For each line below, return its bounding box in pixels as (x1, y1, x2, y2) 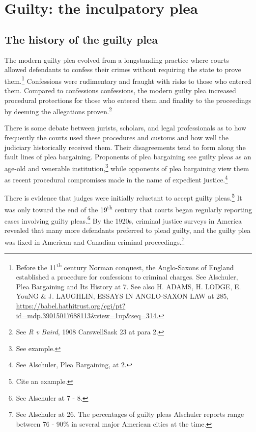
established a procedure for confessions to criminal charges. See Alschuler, (16, 272, 238, 282)
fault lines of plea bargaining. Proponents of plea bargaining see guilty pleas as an (4, 152, 252, 162)
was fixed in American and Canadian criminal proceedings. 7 (4, 235, 185, 247)
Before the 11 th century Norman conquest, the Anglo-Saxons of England (16, 260, 234, 272)
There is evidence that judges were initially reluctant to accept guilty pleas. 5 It (4, 191, 242, 203)
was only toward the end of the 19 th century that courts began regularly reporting (4, 203, 252, 214)
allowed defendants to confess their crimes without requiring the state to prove (4, 64, 241, 75)
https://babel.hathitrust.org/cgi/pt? (16, 300, 126, 310)
